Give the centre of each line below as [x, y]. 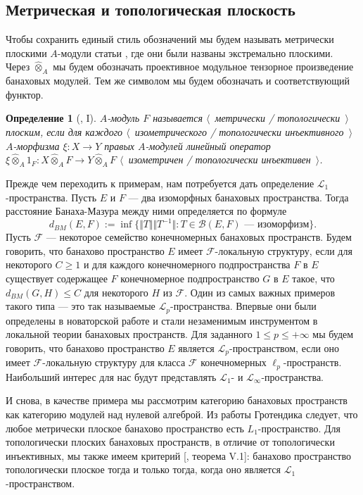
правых [120, 145]
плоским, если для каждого [64, 131]
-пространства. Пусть [51, 197]
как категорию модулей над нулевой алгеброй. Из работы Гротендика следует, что [182, 414]
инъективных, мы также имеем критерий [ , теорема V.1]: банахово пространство [178, 455]
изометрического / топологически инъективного [239, 131]
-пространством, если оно [284, 347]
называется [178, 118]
